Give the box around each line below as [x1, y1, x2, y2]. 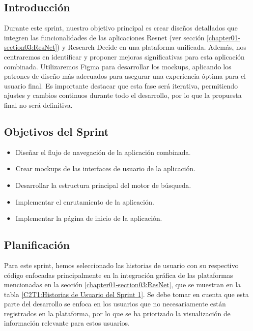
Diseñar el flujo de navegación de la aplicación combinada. [15, 147, 191, 157]
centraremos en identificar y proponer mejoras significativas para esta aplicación [4, 51, 245, 61]
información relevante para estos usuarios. [4, 318, 130, 328]
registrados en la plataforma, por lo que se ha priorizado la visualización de [4, 308, 231, 318]
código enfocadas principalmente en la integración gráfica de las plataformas [4, 270, 233, 280]
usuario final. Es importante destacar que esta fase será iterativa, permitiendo [4, 80, 238, 90]
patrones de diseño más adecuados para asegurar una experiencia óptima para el [4, 71, 246, 81]
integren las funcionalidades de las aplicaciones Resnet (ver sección [4, 32, 205, 42]
